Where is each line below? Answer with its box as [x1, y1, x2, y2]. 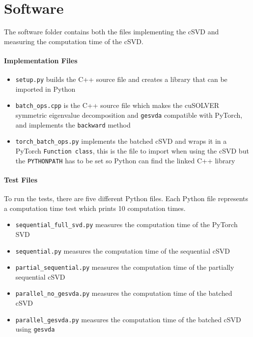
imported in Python [15, 83, 76, 94]
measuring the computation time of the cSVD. [4, 36, 143, 46]
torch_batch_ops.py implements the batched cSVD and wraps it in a [15, 136, 227, 146]
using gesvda [15, 324, 55, 334]
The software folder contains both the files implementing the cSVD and [4, 26, 219, 37]
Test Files [4, 174, 38, 184]
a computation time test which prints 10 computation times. [4, 203, 186, 213]
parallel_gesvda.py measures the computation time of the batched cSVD [15, 314, 241, 324]
